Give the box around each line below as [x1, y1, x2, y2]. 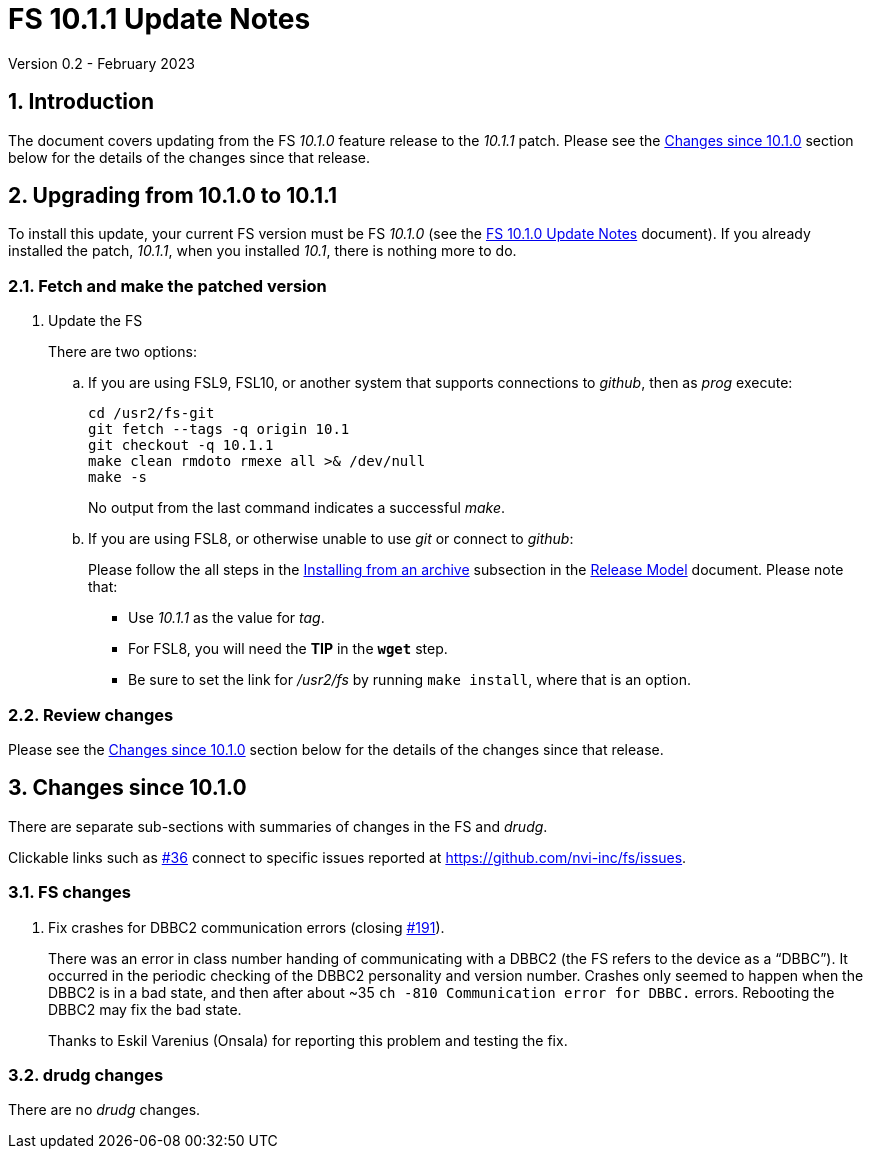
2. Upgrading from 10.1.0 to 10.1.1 [8, 183, 338, 209]
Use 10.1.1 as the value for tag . [128, 609, 325, 627]
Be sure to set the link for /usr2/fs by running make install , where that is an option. [128, 671, 691, 689]
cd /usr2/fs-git [88, 405, 215, 422]
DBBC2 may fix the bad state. [48, 1000, 242, 1018]
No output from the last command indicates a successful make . [88, 499, 506, 517]
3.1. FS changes [8, 882, 132, 903]
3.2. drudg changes [8, 1064, 164, 1085]
